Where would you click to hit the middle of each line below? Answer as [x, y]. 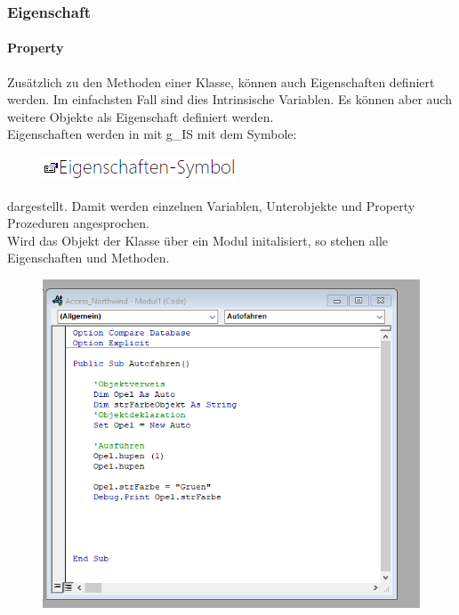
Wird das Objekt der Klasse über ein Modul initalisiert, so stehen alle [198, 240]
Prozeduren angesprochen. [78, 223]
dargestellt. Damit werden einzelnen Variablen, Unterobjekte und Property [211, 205]
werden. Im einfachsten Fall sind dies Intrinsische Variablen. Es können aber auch [229, 99]
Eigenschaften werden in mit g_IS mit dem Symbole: [152, 134]
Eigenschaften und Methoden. [89, 258]
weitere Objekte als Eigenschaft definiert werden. [141, 116]
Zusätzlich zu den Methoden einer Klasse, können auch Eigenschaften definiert [221, 81]
